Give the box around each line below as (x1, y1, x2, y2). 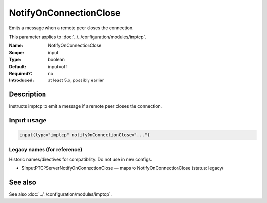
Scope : (9, 49, 24, 55)
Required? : (9, 70, 32, 76)
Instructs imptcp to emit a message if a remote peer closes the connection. (9, 103, 162, 109)
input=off (48, 63, 67, 69)
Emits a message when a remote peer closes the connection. (9, 25, 133, 31)
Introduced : (9, 77, 34, 83)
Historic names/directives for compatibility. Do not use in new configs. (9, 156, 153, 162)
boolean (48, 57, 65, 63)
